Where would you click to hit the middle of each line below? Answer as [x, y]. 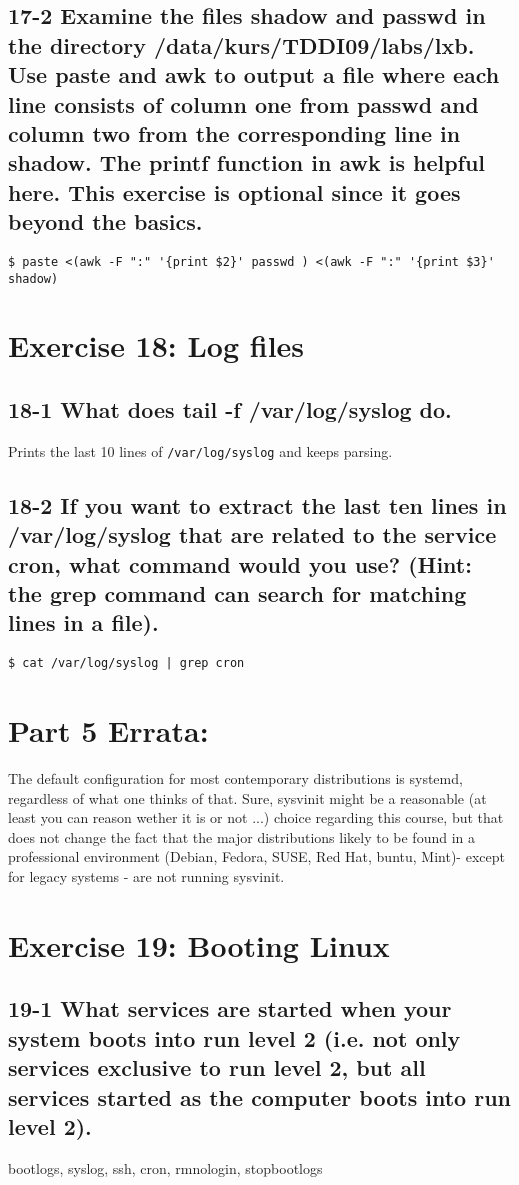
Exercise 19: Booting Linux [199, 944]
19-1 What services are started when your [230, 1008]
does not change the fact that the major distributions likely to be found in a [242, 836]
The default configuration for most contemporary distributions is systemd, [235, 778]
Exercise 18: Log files [156, 345]
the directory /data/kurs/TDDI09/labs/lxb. [241, 44]
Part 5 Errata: [108, 730]
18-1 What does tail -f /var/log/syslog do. [230, 409]
